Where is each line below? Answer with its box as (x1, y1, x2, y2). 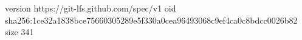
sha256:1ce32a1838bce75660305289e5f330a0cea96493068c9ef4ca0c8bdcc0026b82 (5, 13, 298, 26)
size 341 (5, 25, 34, 38)
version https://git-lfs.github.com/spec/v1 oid (5, 2, 176, 14)
